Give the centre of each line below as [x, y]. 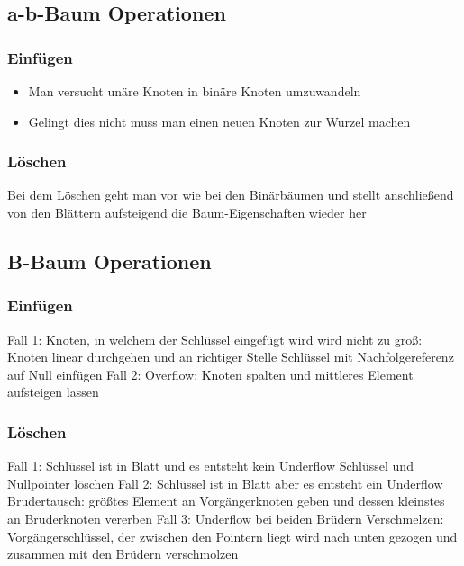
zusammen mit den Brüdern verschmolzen [123, 554]
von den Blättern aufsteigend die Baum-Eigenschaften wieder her [187, 212]
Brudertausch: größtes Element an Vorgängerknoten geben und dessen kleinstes [226, 501]
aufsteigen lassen [53, 392]
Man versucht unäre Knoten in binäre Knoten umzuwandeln [195, 91]
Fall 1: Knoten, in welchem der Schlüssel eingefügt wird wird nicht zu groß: [215, 339]
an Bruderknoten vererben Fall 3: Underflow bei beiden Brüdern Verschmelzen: [226, 518]
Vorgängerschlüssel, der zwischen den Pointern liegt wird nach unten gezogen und [232, 536]
